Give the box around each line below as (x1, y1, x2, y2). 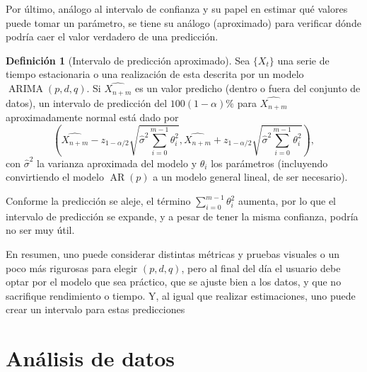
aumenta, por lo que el (238, 193, 337, 208)
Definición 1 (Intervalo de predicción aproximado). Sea (6, 52, 250, 67)
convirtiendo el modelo (6, 169, 104, 184)
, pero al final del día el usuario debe (181, 260, 341, 275)
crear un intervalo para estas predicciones (6, 302, 185, 317)
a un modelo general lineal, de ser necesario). (153, 169, 348, 184)
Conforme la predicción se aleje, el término (6, 193, 191, 208)
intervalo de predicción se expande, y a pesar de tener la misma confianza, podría (6, 208, 359, 223)
